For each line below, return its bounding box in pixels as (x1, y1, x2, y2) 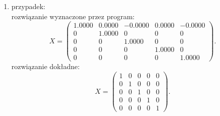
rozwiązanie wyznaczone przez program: (11, 11, 135, 21)
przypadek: (11, 1, 45, 11)
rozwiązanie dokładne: (11, 61, 80, 72)
